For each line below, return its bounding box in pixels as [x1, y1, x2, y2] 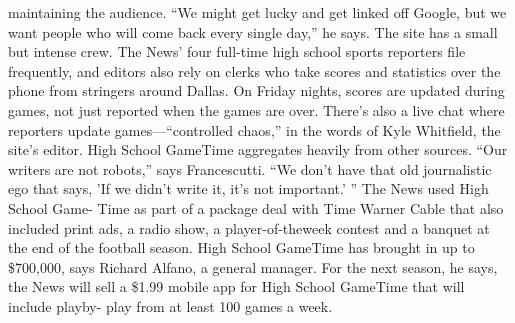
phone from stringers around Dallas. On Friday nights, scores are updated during [8, 80, 505, 101]
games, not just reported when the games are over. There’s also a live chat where [8, 99, 505, 120]
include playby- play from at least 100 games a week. [8, 295, 333, 316]
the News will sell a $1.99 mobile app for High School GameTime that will [8, 276, 465, 297]
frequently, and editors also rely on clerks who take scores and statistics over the [8, 60, 501, 81]
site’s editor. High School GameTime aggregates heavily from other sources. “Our [8, 139, 508, 160]
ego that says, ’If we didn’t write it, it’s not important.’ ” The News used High [8, 178, 489, 199]
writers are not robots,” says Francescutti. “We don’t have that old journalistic [8, 158, 492, 179]
